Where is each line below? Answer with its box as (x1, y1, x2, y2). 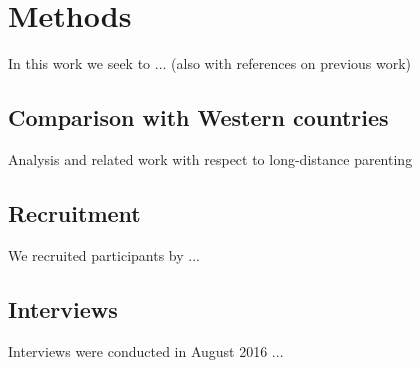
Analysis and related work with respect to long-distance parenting (8, 148, 413, 169)
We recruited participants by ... (8, 244, 200, 265)
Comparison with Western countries (8, 102, 389, 133)
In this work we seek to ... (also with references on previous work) (8, 53, 412, 74)
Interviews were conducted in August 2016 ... (8, 340, 284, 361)
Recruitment (8, 197, 141, 228)
